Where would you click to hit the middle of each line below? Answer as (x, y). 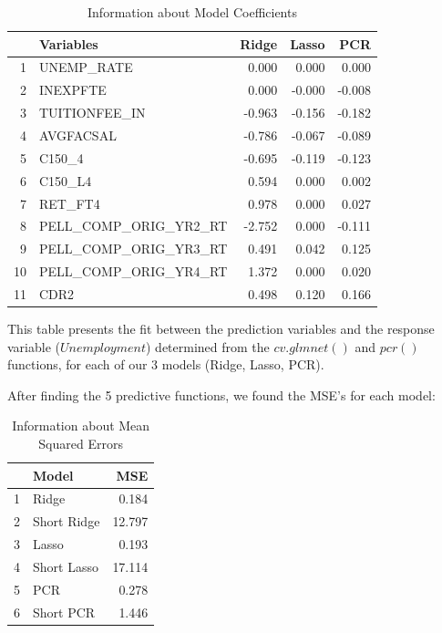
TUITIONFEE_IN (93, 113)
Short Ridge (67, 521)
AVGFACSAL (78, 135)
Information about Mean (81, 425)
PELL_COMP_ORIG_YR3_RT (134, 249)
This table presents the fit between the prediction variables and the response (221, 328)
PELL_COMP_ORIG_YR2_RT (134, 226)
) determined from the (208, 346)
